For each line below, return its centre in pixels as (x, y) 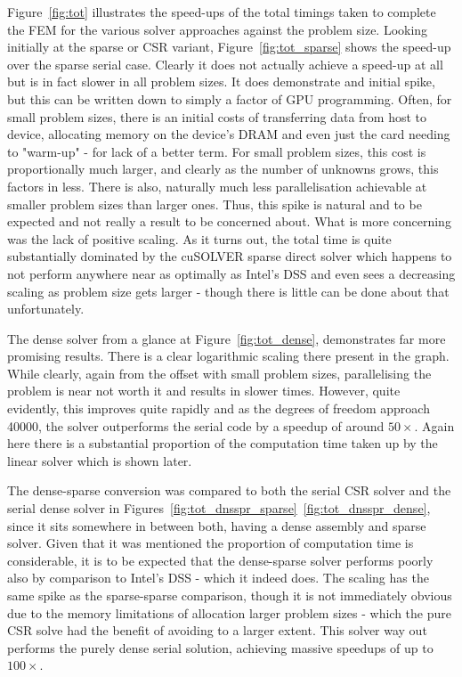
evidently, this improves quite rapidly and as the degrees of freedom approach (219, 408)
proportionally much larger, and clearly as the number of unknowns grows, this (223, 169)
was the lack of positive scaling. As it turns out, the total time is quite (199, 238)
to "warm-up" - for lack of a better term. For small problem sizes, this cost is (217, 151)
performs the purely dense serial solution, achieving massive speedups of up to (220, 647)
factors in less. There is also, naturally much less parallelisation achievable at (217, 186)
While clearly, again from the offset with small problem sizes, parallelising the (219, 373)
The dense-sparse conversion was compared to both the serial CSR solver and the (229, 490)
